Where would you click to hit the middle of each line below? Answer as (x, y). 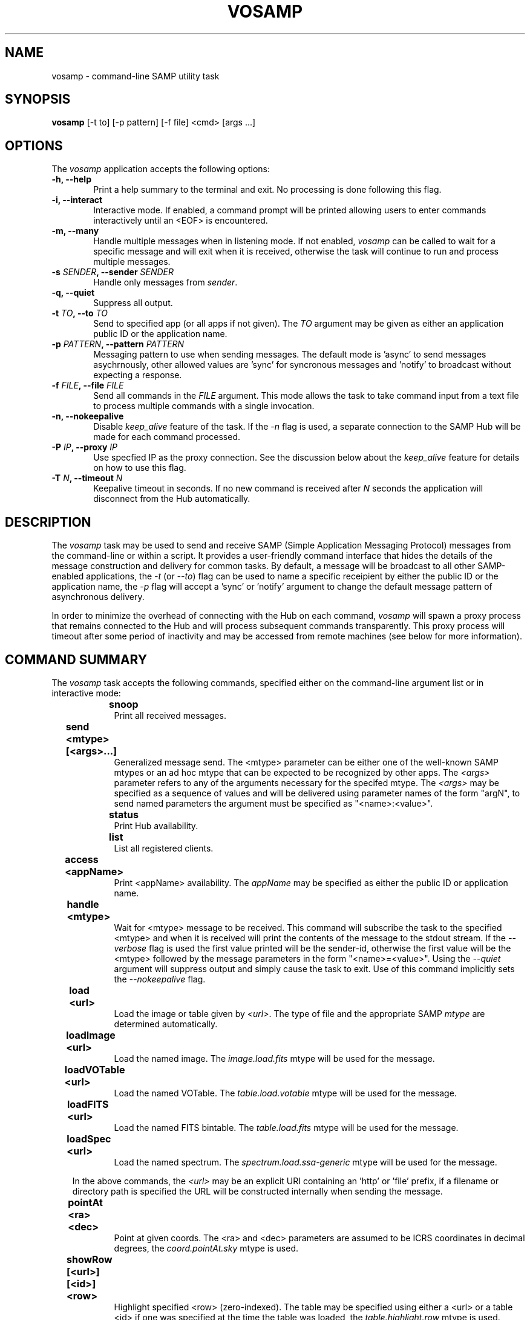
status (124, 814)
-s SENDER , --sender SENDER (113, 272)
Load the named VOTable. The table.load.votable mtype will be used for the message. (285, 1093)
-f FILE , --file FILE (88, 385)
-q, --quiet (73, 293)
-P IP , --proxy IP (84, 447)
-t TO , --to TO (80, 313)
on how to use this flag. (140, 468)
